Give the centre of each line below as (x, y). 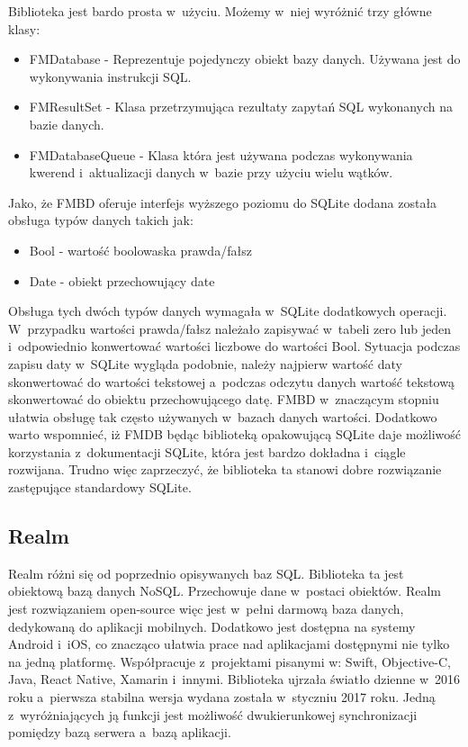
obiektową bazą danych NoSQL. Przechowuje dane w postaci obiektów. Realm (225, 591)
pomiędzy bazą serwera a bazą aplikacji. (120, 732)
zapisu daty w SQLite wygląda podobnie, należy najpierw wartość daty (205, 363)
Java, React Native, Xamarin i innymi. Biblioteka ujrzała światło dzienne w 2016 (234, 679)
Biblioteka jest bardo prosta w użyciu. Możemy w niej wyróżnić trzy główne (220, 11)
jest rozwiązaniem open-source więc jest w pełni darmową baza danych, (206, 609)
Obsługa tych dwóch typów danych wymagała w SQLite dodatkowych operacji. (228, 311)
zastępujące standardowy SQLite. (100, 487)
